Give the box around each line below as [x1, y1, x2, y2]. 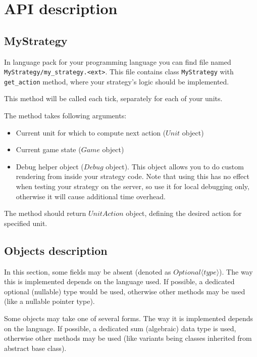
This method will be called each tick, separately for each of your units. [4, 93, 223, 104]
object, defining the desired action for [126, 208, 242, 218]
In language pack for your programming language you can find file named [4, 56, 231, 67]
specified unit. [4, 217, 47, 228]
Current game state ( [16, 144, 81, 155]
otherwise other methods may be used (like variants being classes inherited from [4, 333, 252, 343]
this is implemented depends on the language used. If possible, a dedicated [4, 276, 235, 287]
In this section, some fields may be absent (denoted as [4, 266, 171, 277]
